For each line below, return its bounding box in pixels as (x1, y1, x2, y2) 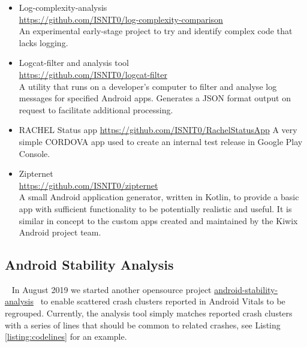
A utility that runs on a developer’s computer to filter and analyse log (19, 80, 277, 92)
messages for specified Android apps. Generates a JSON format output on (19, 92, 291, 104)
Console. (19, 147, 50, 159)
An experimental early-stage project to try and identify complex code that (19, 25, 293, 37)
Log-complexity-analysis (19, 1, 107, 13)
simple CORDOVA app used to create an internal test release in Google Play (19, 135, 303, 147)
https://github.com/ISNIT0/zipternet (19, 179, 158, 191)
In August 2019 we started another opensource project (11, 283, 212, 295)
